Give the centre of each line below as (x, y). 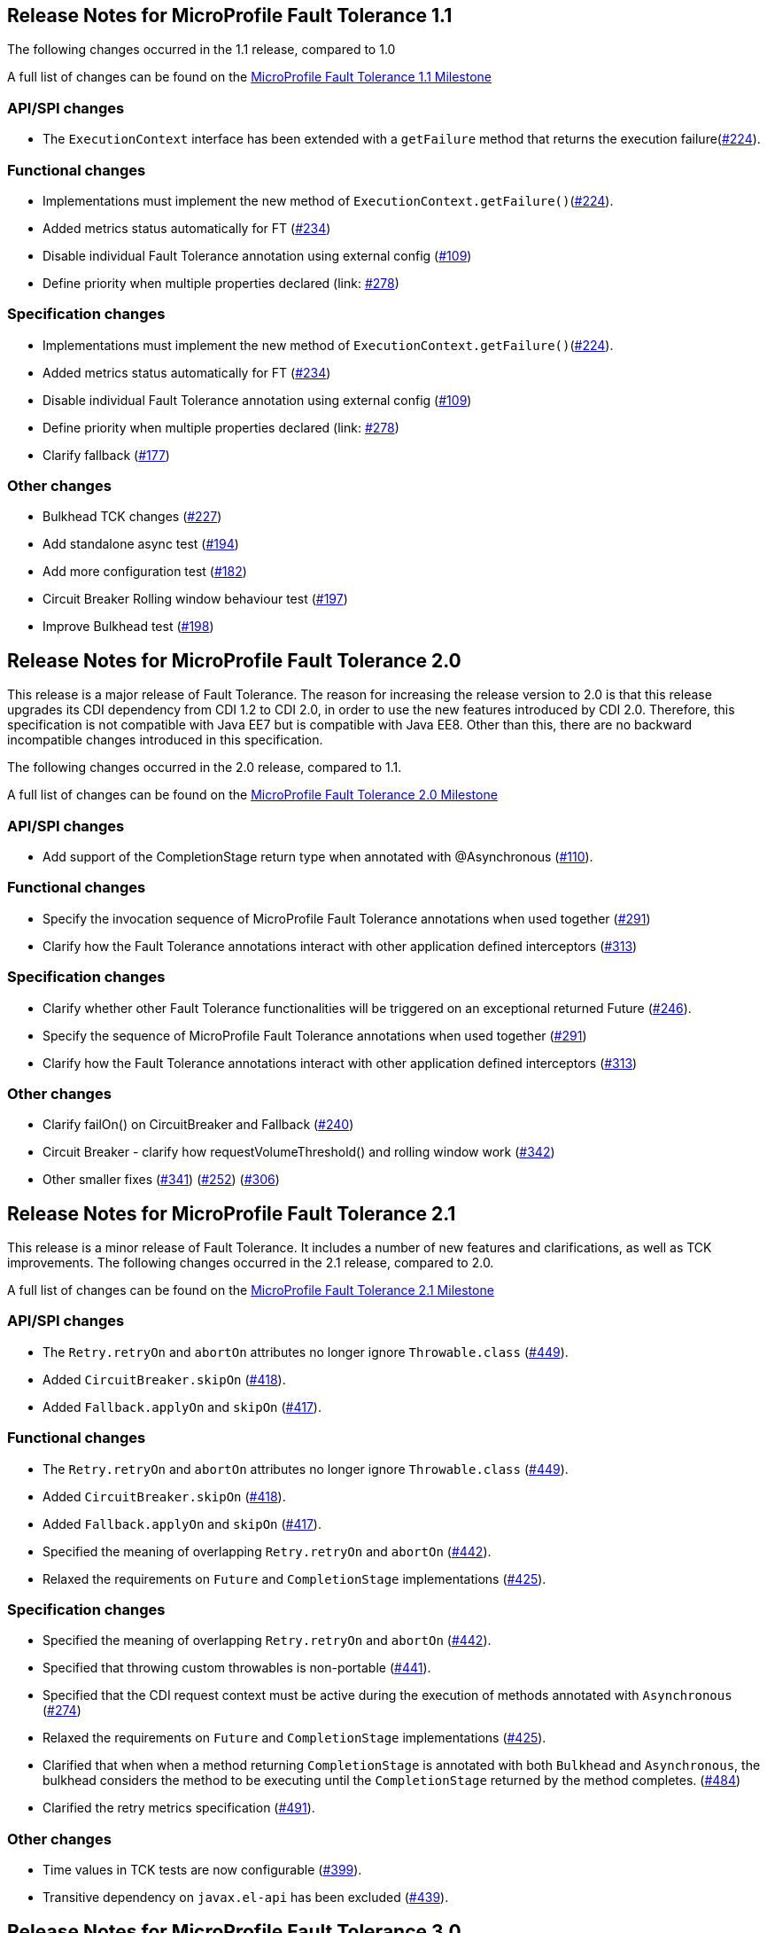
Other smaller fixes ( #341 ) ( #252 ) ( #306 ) (161, 1180)
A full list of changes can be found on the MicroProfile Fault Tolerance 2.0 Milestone (252, 795)
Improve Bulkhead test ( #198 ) (128, 627)
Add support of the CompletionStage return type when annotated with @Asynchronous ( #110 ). (318, 857)
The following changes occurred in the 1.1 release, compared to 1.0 (201, 50)
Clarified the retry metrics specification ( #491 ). (179, 1808)
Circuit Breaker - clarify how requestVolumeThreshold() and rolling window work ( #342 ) (299, 1152)
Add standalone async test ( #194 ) (141, 544)
